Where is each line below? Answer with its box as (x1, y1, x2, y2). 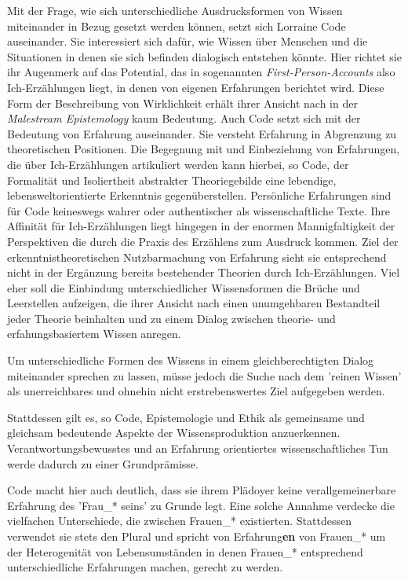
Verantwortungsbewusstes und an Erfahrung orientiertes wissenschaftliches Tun (7, 440, 388, 457)
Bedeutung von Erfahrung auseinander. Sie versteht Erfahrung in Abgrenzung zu (7, 125, 397, 141)
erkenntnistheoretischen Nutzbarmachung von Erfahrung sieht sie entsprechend (7, 248, 387, 265)
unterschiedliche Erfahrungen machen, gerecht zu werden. (7, 559, 283, 575)
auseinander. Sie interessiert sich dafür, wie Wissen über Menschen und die (7, 33, 368, 50)
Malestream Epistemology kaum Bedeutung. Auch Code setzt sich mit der (7, 110, 361, 127)
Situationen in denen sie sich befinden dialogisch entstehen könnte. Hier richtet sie (7, 48, 402, 64)
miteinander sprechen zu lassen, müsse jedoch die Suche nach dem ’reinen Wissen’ (7, 367, 402, 384)
